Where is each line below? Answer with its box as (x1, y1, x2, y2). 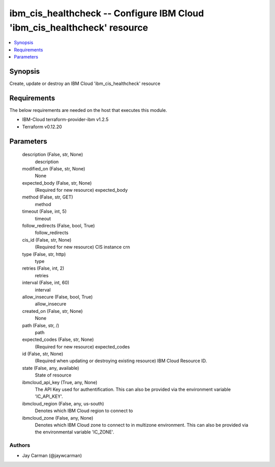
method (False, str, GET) (22, 194, 73, 200)
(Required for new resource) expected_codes (35, 343, 130, 349)
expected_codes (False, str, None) (22, 336, 94, 343)
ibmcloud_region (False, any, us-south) (22, 400, 104, 406)
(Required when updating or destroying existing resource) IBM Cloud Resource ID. (35, 358, 207, 364)
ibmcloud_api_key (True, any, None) (22, 379, 98, 385)
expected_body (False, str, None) (22, 180, 92, 186)
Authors (9, 442, 31, 449)
